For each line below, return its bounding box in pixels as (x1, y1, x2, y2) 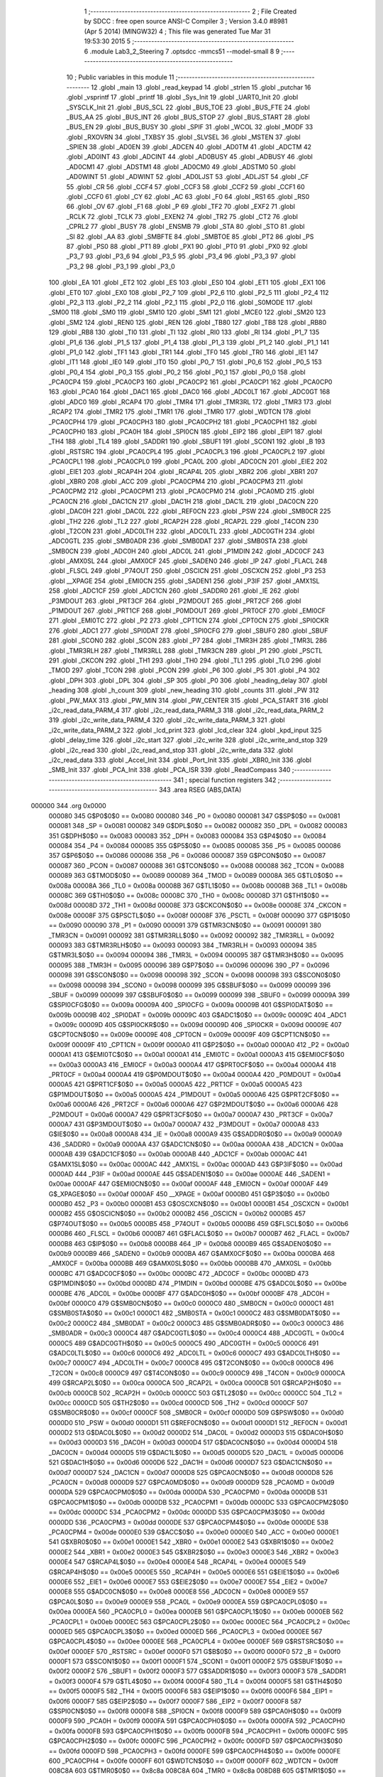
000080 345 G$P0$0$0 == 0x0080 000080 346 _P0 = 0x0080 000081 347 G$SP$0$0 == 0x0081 (48, 811, 340, 820)
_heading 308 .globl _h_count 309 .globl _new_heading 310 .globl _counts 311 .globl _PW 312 (48, 686, 319, 694)
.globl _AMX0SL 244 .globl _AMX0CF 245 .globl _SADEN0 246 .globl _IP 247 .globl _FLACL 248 (48, 557, 328, 565)
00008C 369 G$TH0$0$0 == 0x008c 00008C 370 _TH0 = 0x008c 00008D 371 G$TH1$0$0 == (48, 891, 330, 899)
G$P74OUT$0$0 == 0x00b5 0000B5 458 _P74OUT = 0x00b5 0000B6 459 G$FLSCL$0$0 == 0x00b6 (48, 1219, 349, 1228)
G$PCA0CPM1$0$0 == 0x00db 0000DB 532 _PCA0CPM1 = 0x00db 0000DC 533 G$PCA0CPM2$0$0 (48, 1498, 349, 1506)
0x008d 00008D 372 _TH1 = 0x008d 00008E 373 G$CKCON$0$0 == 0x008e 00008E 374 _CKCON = (48, 901, 348, 910)
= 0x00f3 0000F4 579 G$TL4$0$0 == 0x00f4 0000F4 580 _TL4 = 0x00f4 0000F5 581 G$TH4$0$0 (48, 1677, 343, 1685)
